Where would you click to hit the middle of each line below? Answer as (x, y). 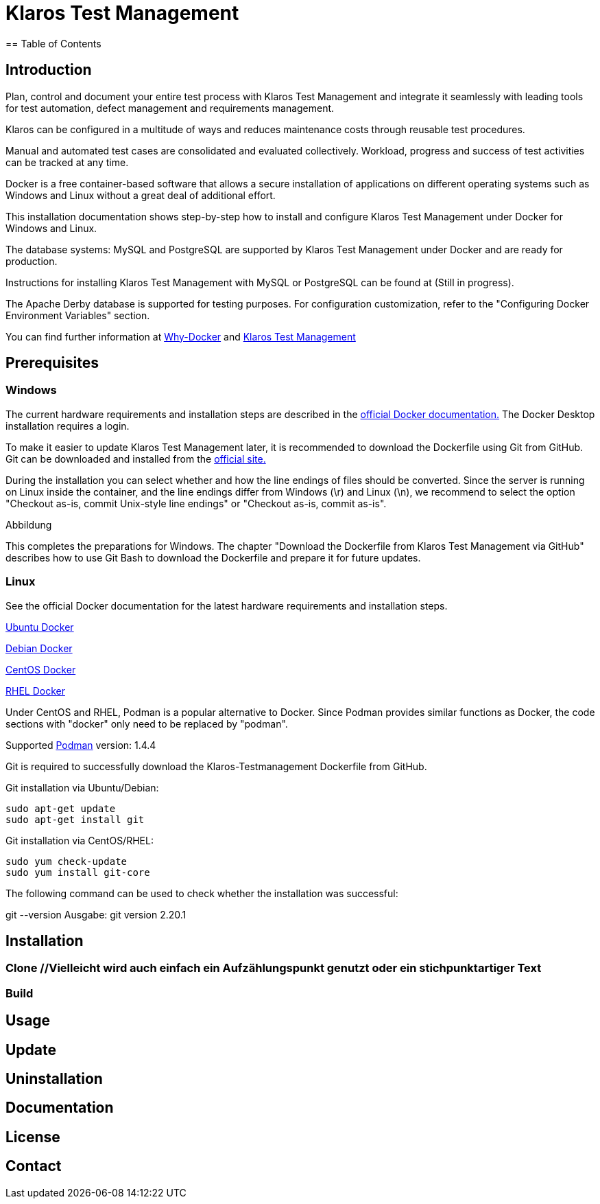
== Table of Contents (53, 43)
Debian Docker (39, 648)
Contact (34, 1166)
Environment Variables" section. (78, 315)
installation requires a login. (68, 426)
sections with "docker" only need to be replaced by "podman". (147, 723)
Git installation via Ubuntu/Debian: (82, 787)
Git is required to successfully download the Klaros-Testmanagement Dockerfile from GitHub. (216, 766)
